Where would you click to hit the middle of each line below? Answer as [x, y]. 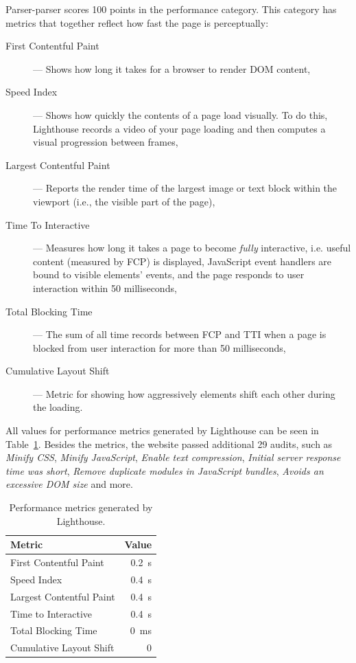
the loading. [58, 407]
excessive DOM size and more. [69, 484]
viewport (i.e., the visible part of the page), [124, 201]
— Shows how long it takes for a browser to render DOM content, [172, 68]
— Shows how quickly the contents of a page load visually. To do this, [180, 114]
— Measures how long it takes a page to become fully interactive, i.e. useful [192, 248]
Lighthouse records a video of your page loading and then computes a [179, 128]
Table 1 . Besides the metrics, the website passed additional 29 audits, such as [169, 443]
